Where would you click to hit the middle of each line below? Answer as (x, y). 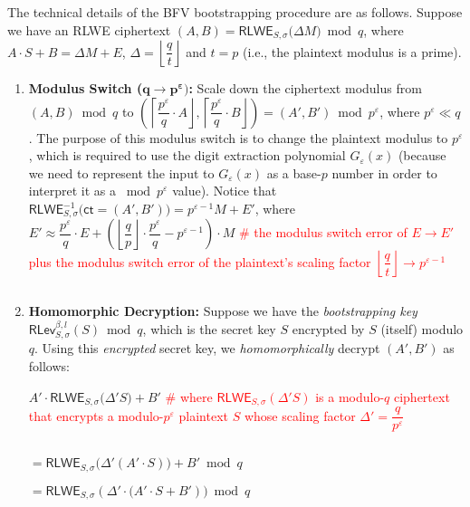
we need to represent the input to (121, 172)
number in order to (384, 172)
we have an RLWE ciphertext (89, 29)
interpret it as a (72, 191)
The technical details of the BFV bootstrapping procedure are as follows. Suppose (235, 12)
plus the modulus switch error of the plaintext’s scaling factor (200, 261)
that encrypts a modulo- (96, 415)
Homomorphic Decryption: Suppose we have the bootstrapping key (223, 311)
